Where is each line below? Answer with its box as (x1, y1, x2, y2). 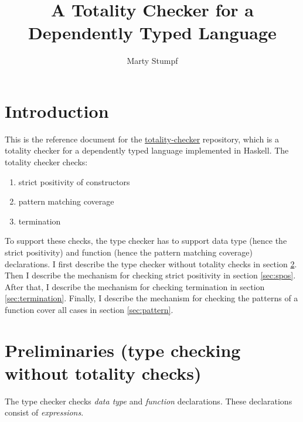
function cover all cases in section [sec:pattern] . (5, 303, 173, 315)
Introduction (5, 98, 109, 122)
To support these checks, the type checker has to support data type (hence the (5, 234, 287, 247)
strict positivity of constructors (18, 175, 130, 188)
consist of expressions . (5, 406, 84, 418)
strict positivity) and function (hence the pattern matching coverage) (5, 246, 253, 258)
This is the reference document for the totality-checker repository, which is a (5, 132, 279, 145)
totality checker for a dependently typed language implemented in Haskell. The (5, 144, 289, 156)
